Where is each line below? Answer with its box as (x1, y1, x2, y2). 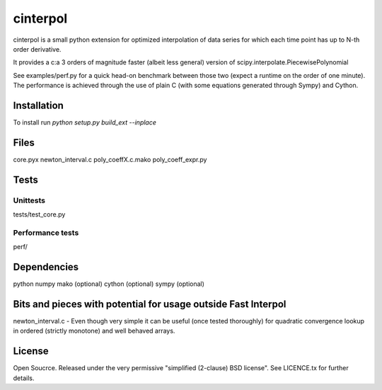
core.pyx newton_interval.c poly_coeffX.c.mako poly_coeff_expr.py (13, 155, 207, 164)
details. (13, 374, 35, 382)
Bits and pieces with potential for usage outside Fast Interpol (13, 298, 286, 310)
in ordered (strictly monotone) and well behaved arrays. (13, 326, 175, 335)
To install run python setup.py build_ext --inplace (13, 118, 157, 127)
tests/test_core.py (13, 210, 66, 219)
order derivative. (13, 45, 62, 53)
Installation (13, 99, 64, 111)
